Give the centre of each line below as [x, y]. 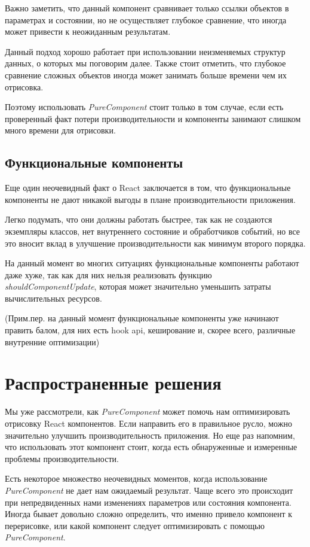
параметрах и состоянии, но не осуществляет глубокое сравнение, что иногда [146, 19]
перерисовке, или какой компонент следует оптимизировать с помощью [135, 525]
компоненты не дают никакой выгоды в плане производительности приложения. [150, 199]
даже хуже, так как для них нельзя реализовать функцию [108, 274]
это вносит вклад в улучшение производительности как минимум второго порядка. [155, 243]
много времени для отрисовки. [60, 130]
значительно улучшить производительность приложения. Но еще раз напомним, [150, 435]
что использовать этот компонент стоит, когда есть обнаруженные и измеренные [151, 447]
